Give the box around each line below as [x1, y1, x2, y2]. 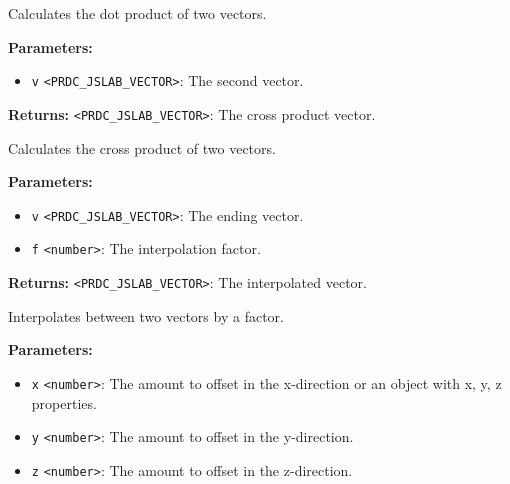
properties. [31, 392, 97, 413]
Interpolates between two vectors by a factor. [8, 305, 284, 326]
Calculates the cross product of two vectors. [8, 137, 276, 158]
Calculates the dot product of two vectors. [8, 3, 267, 23]
